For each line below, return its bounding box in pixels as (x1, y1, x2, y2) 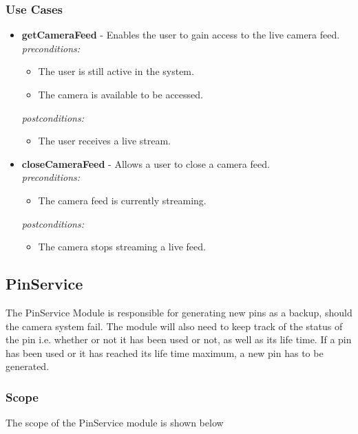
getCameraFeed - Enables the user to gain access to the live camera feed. (21, 28, 340, 42)
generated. (6, 359, 50, 373)
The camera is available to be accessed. (38, 87, 203, 101)
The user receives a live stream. (38, 133, 171, 148)
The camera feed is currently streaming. (38, 193, 207, 207)
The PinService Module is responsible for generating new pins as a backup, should (6, 305, 352, 319)
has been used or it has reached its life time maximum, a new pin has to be (6, 345, 324, 360)
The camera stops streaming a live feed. (38, 239, 206, 254)
